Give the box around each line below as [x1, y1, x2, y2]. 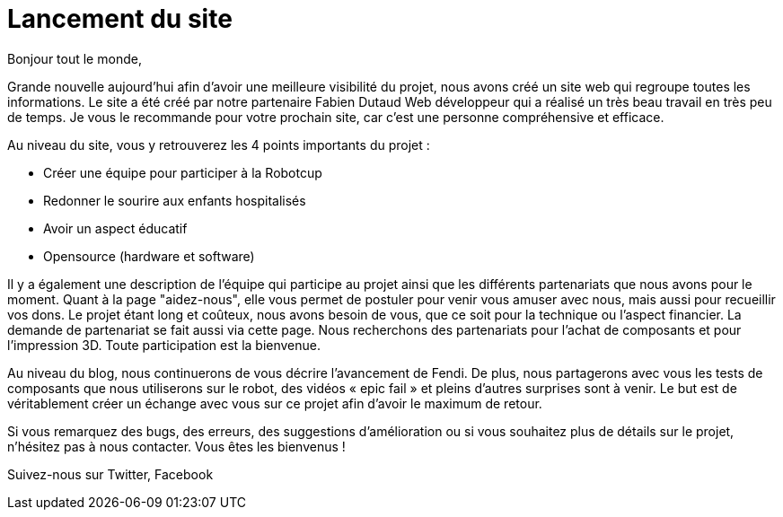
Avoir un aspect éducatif [43, 220, 188, 236]
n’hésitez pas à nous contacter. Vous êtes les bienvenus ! [7, 438, 346, 454]
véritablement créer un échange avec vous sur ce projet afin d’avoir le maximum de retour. [7, 395, 542, 411]
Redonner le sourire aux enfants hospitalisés [43, 192, 306, 208]
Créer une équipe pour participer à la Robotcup [43, 164, 322, 180]
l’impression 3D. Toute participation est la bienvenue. [7, 337, 321, 353]
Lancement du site [7, 4, 233, 34]
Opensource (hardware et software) [43, 248, 255, 264]
